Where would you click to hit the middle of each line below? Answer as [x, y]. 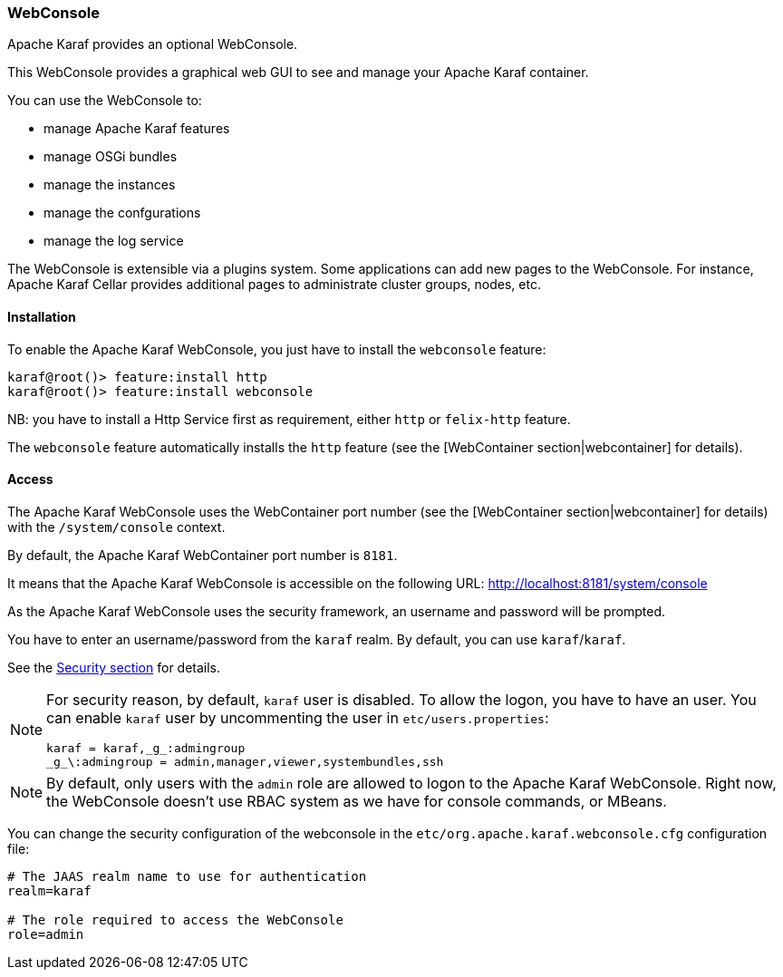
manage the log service [114, 241]
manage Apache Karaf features [137, 129]
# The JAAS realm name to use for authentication [187, 876]
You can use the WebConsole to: [105, 101]
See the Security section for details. [114, 667]
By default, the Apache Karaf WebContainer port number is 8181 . [203, 555]
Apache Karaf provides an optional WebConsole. [153, 44]
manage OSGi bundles [111, 157]
